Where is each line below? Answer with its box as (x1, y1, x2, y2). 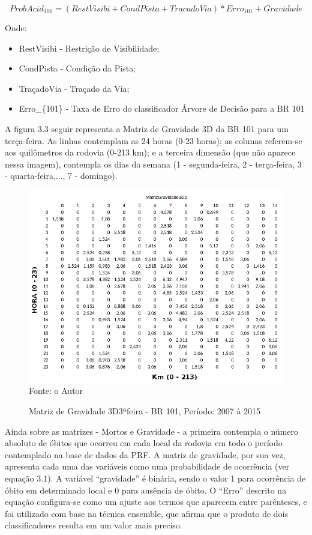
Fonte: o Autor (29, 384, 83, 397)
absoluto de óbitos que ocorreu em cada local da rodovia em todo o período (5, 437, 283, 449)
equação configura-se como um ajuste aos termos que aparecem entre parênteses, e (5, 495, 307, 508)
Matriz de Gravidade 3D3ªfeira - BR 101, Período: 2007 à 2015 (29, 405, 261, 417)
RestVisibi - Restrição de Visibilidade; (19, 41, 160, 54)
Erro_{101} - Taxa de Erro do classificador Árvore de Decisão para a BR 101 (19, 102, 305, 115)
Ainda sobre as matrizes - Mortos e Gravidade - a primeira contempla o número (5, 425, 299, 437)
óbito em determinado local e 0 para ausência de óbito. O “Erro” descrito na (5, 483, 287, 496)
